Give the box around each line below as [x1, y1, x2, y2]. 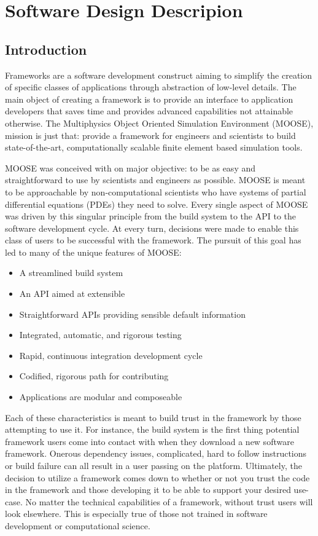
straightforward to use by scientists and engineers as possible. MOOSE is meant [5, 173, 306, 186]
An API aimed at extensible [19, 287, 125, 300]
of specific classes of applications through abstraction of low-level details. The [5, 81, 297, 93]
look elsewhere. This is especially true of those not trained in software [5, 507, 268, 520]
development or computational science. [5, 519, 150, 532]
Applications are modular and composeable [19, 390, 182, 403]
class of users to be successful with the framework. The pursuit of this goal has [5, 234, 301, 246]
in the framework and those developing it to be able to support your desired [5, 483, 291, 496]
